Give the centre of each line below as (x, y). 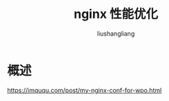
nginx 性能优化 (116, 14)
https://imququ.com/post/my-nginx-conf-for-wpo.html (84, 90)
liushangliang (116, 33)
